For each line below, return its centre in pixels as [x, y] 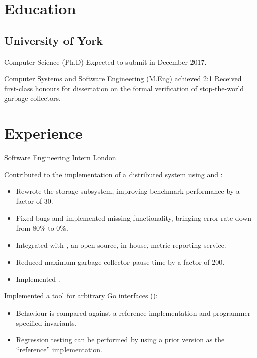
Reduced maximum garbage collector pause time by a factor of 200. [120, 262]
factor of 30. [35, 201]
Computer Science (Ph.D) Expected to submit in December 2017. [105, 61]
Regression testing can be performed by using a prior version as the [120, 340]
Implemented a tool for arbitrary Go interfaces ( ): [81, 296]
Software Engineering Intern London [60, 157]
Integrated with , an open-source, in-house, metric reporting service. [121, 245]
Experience [43, 133]
